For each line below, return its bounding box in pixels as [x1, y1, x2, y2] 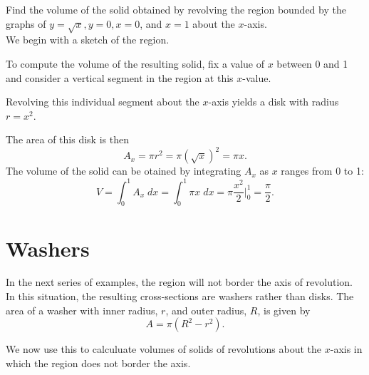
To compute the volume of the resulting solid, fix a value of [6, 56, 265, 71]
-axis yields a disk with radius [208, 94, 339, 109]
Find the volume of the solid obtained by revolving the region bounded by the [6, 2, 346, 16]
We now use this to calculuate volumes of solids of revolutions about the [6, 341, 322, 356]
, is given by [257, 302, 311, 317]
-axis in [330, 341, 363, 356]
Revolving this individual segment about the [6, 94, 199, 109]
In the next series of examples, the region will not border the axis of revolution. [6, 274, 353, 289]
